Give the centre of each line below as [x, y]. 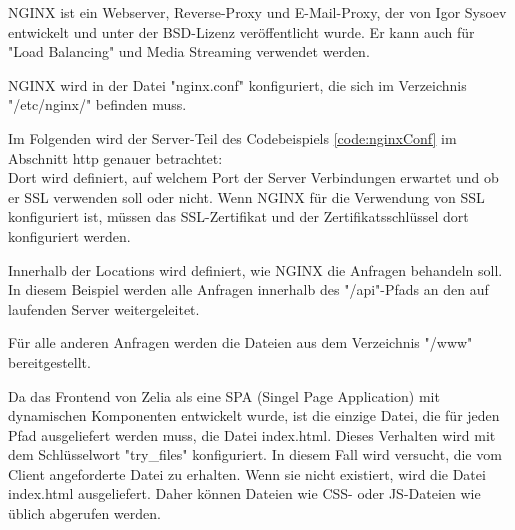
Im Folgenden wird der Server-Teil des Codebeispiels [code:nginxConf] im [232, 137]
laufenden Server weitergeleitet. [104, 308]
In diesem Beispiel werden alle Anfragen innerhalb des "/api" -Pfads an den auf [248, 289]
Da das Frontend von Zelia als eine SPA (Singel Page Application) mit [224, 395]
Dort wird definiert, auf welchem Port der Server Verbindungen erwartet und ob [253, 177]
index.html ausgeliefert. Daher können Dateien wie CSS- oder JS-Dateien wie [244, 493]
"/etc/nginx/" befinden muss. [97, 104]
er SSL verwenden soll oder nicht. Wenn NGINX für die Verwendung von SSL [246, 196]
